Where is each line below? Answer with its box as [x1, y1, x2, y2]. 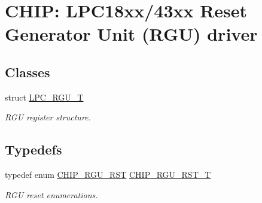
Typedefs [5, 140, 62, 159]
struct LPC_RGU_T [5, 90, 84, 103]
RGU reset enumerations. [5, 188, 98, 201]
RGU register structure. [5, 111, 91, 123]
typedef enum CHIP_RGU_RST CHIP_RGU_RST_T [5, 168, 211, 181]
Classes [5, 62, 50, 81]
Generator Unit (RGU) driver [5, 22, 258, 46]
